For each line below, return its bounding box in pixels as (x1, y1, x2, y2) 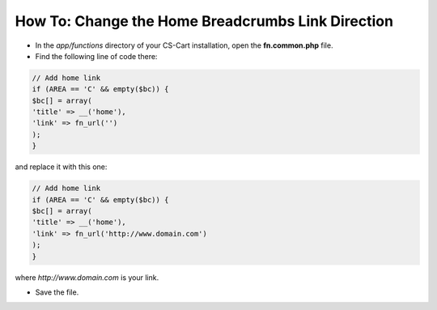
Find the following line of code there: (35, 51, 158, 61)
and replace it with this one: (15, 162, 108, 172)
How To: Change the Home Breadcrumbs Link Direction (15, 12, 394, 30)
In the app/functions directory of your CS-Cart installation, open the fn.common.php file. (35, 40, 333, 50)
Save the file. (35, 287, 79, 297)
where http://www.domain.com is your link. (15, 272, 159, 282)
